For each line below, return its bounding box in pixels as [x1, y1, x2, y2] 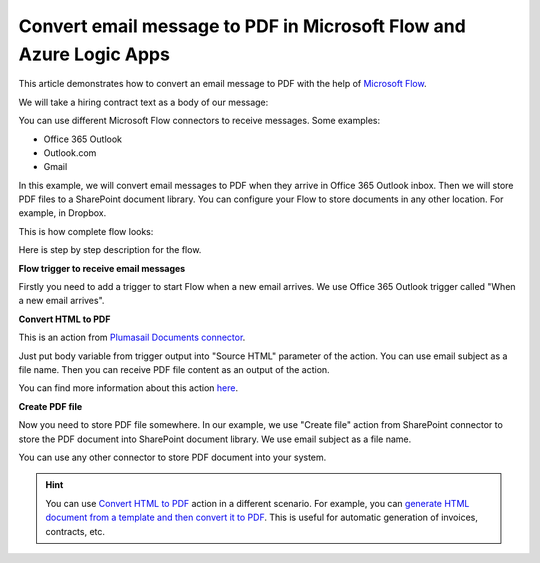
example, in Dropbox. [18, 207, 107, 219]
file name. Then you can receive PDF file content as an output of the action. [18, 363, 330, 375]
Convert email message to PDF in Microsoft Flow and [18, 15, 467, 37]
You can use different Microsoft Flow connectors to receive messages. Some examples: [18, 115, 381, 127]
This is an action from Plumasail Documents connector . [18, 331, 246, 344]
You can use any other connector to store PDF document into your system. [18, 451, 327, 463]
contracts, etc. [45, 525, 105, 537]
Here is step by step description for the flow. [18, 244, 202, 256]
